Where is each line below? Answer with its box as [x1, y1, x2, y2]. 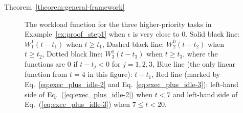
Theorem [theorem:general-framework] [4, 2, 125, 12]
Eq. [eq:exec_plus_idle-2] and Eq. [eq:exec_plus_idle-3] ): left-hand [25, 79, 238, 90]
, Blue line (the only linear [152, 58, 236, 69]
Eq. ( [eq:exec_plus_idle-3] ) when [25, 99, 130, 109]
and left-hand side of [173, 89, 238, 99]
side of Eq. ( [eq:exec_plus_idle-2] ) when [25, 89, 153, 99]
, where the [183, 48, 218, 59]
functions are [25, 58, 65, 69]
